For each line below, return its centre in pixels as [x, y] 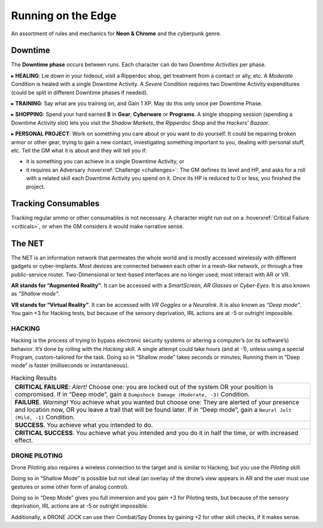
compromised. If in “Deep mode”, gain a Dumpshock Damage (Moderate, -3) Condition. [132, 395]
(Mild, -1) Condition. [45, 417]
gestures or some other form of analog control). [70, 487]
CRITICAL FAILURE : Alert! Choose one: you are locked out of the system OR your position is [144, 387]
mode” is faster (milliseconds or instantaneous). [70, 365]
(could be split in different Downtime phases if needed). [80, 92]
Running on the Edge [64, 16]
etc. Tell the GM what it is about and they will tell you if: [79, 150]
